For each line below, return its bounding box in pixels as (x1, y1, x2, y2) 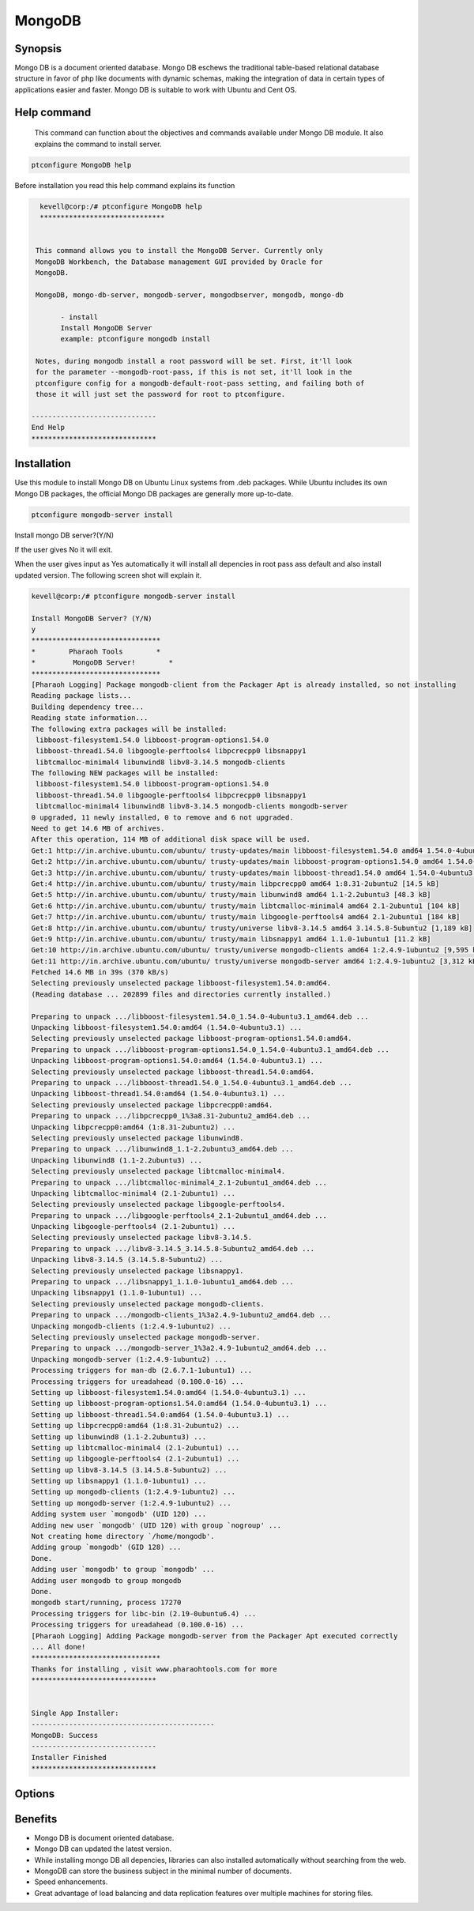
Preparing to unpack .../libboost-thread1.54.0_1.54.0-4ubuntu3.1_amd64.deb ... (31, 1079, 352, 1087)
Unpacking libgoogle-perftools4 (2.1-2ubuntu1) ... (31, 1222, 236, 1231)
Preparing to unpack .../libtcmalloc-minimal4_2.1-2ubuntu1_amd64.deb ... (31, 1178, 328, 1187)
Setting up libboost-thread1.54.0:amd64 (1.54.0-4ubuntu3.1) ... (31, 1410, 290, 1419)
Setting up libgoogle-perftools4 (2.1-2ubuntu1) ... (31, 1454, 240, 1464)
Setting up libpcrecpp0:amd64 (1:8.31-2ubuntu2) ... (31, 1421, 240, 1430)
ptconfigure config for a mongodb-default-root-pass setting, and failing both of (36, 379, 365, 387)
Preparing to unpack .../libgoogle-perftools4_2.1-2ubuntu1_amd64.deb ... (31, 1211, 328, 1220)
